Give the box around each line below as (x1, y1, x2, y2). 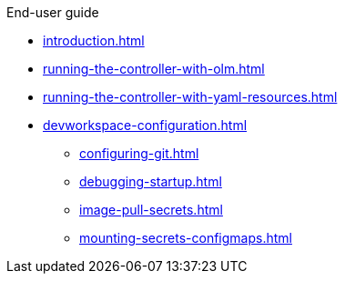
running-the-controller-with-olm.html (43, 61, 265, 76)
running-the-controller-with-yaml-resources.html (43, 89, 338, 105)
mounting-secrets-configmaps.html (79, 230, 292, 246)
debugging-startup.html (79, 174, 222, 189)
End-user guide (6, 5, 99, 20)
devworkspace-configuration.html (43, 117, 248, 133)
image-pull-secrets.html (79, 202, 223, 217)
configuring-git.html (79, 146, 199, 161)
